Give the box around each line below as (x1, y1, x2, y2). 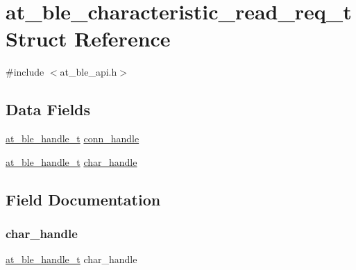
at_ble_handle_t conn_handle (6, 131, 139, 146)
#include (6, 65, 44, 79)
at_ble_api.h (60, 65, 117, 79)
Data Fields (6, 99, 91, 120)
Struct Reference (6, 24, 171, 53)
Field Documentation (6, 188, 161, 210)
